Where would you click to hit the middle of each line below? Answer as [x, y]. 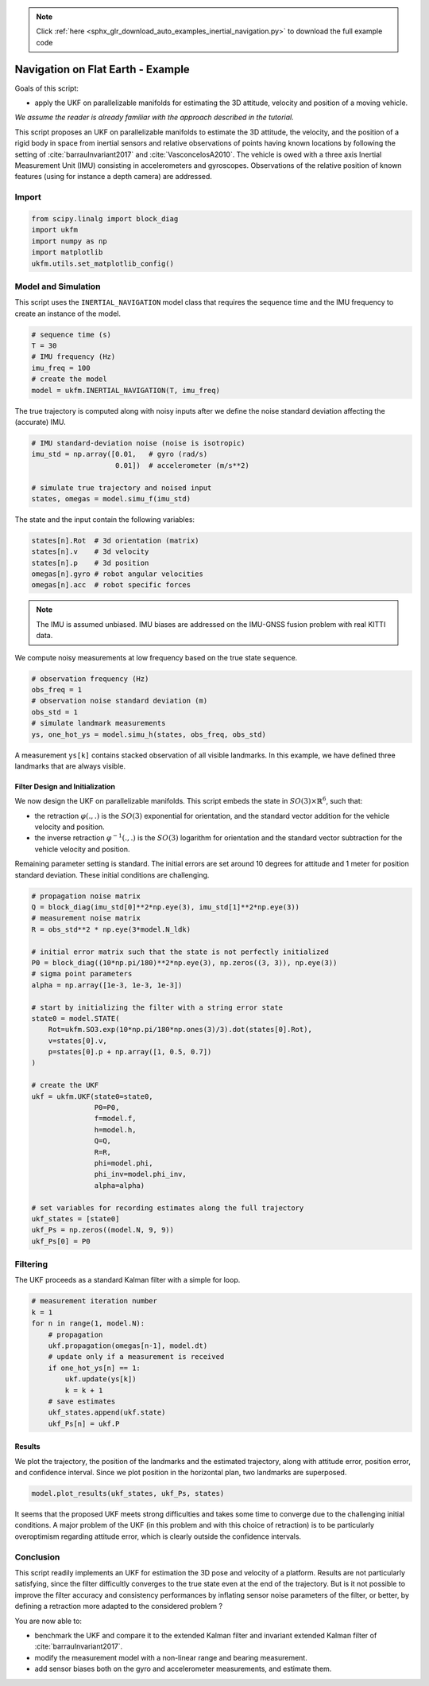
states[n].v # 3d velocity [90, 552]
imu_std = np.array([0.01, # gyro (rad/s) [120, 454]
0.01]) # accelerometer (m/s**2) [182, 465]
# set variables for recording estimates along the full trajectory [168, 1208]
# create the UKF [65, 1085]
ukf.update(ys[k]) [100, 1379]
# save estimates [82, 1401]
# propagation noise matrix [86, 896]
